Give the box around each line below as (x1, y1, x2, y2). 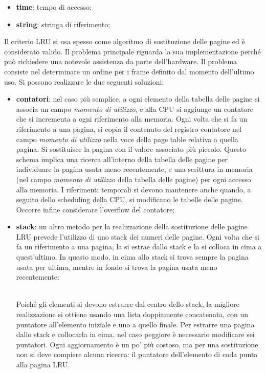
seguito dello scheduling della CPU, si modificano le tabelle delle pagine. (16, 194, 243, 205)
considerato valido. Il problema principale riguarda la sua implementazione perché (4, 46, 261, 56)
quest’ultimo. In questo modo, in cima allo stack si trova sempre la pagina (16, 251, 249, 262)
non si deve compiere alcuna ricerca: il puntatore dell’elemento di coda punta (16, 349, 258, 360)
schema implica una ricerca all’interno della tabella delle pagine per (16, 153, 228, 164)
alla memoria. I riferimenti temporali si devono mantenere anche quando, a (16, 184, 251, 194)
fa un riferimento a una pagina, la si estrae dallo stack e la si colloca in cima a (16, 241, 262, 252)
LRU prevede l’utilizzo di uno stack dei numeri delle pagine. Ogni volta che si (16, 231, 259, 242)
